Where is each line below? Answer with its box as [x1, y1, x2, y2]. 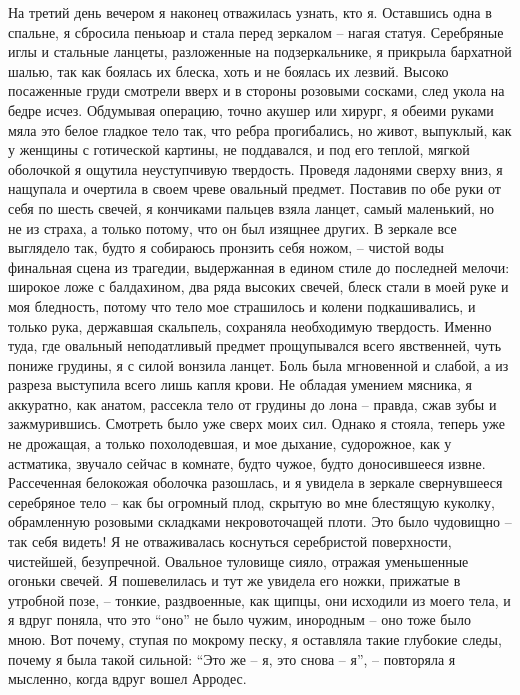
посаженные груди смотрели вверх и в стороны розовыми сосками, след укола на [8, 80, 505, 101]
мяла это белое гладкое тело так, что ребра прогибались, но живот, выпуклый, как [8, 119, 512, 140]
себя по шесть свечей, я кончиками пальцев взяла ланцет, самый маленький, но [8, 197, 495, 218]
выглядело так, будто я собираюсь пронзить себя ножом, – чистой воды [8, 237, 445, 258]
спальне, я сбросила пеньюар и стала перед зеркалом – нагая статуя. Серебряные [8, 21, 504, 42]
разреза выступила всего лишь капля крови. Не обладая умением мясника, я [8, 374, 472, 395]
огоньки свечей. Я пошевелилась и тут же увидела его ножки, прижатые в [8, 570, 461, 591]
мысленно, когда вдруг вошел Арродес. [8, 668, 247, 689]
